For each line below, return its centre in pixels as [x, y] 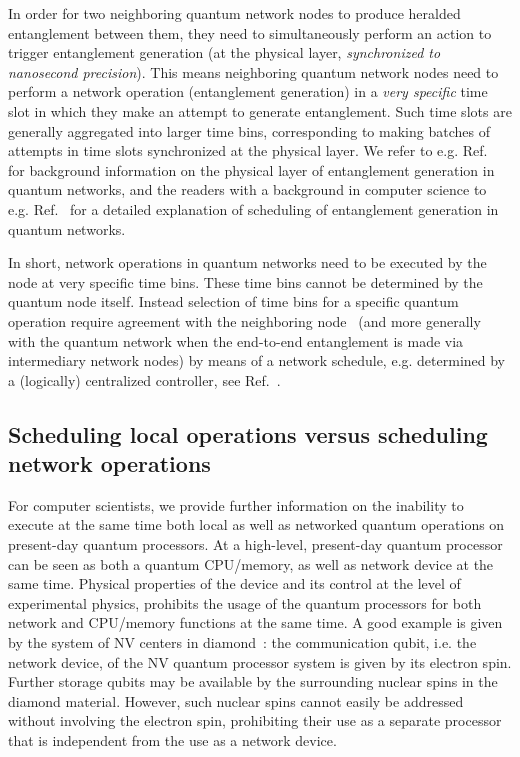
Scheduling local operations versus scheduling [248, 433]
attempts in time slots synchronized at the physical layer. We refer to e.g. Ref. [248, 150]
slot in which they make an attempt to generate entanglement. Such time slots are [260, 110]
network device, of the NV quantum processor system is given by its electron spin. [260, 661]
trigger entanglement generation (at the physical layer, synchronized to [224, 52]
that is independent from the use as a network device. [172, 740]
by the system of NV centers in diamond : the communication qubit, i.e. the [242, 642]
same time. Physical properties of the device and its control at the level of [234, 583]
